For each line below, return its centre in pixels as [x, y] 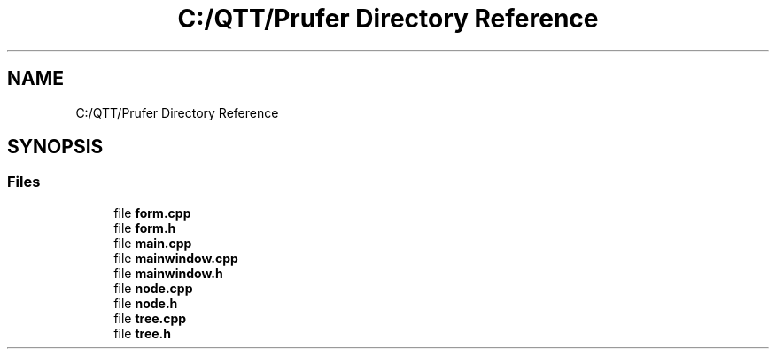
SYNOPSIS [55, 147]
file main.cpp [153, 243]
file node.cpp [153, 288]
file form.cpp [152, 213]
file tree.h [143, 333]
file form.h [145, 228]
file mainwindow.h [168, 273]
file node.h [146, 303]
